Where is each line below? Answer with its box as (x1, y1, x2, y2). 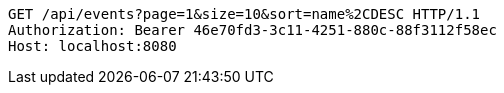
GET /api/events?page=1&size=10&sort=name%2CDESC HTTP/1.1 (8, 6, 481, 22)
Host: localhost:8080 (8, 38, 177, 54)
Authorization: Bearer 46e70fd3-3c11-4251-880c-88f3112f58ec (8, 22, 497, 38)
